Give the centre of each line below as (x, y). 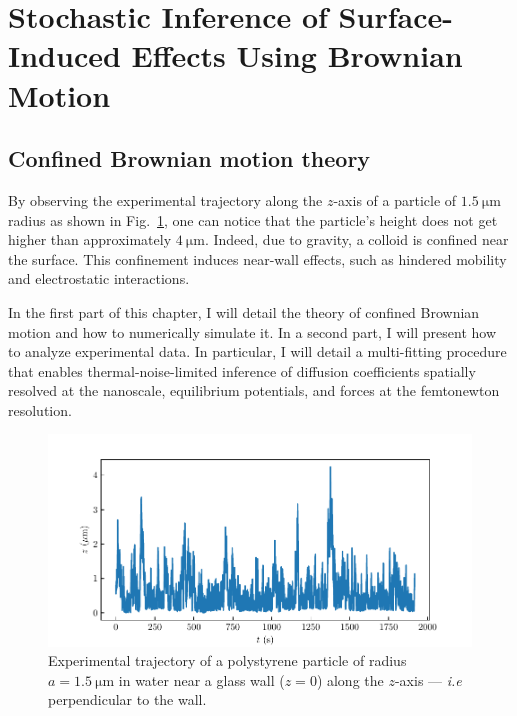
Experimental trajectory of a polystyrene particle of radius (227, 660)
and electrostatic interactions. (99, 278)
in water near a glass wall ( (201, 679)
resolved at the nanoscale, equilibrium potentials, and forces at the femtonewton (254, 390)
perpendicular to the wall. (127, 699)
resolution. (40, 409)
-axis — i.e (428, 679)
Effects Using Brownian (297, 55)
